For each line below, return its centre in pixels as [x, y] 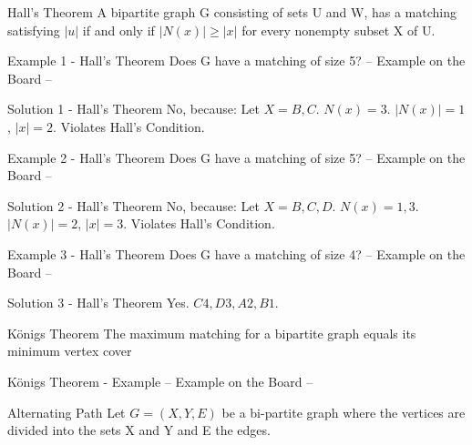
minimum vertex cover [70, 351]
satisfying [34, 30]
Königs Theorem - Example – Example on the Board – [160, 381]
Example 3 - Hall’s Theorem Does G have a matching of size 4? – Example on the [236, 253]
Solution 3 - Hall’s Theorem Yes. [98, 303]
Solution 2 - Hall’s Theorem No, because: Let [133, 205]
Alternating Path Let [67, 412]
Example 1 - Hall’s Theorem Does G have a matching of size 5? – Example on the [236, 61]
